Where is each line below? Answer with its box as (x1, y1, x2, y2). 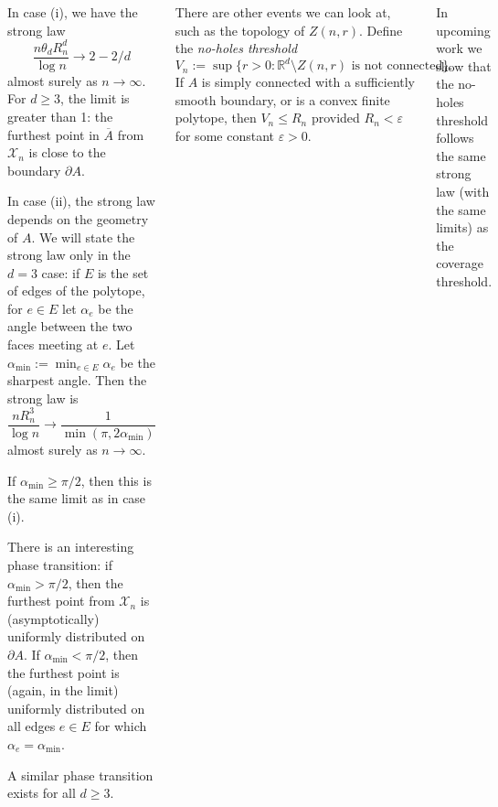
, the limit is (60, 89, 130, 108)
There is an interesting (7, 537, 134, 556)
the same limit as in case (7, 489, 146, 508)
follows (436, 128, 474, 147)
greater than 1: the (7, 106, 113, 125)
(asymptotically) (7, 608, 100, 628)
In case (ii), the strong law (7, 191, 155, 210)
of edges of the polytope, (7, 281, 145, 300)
